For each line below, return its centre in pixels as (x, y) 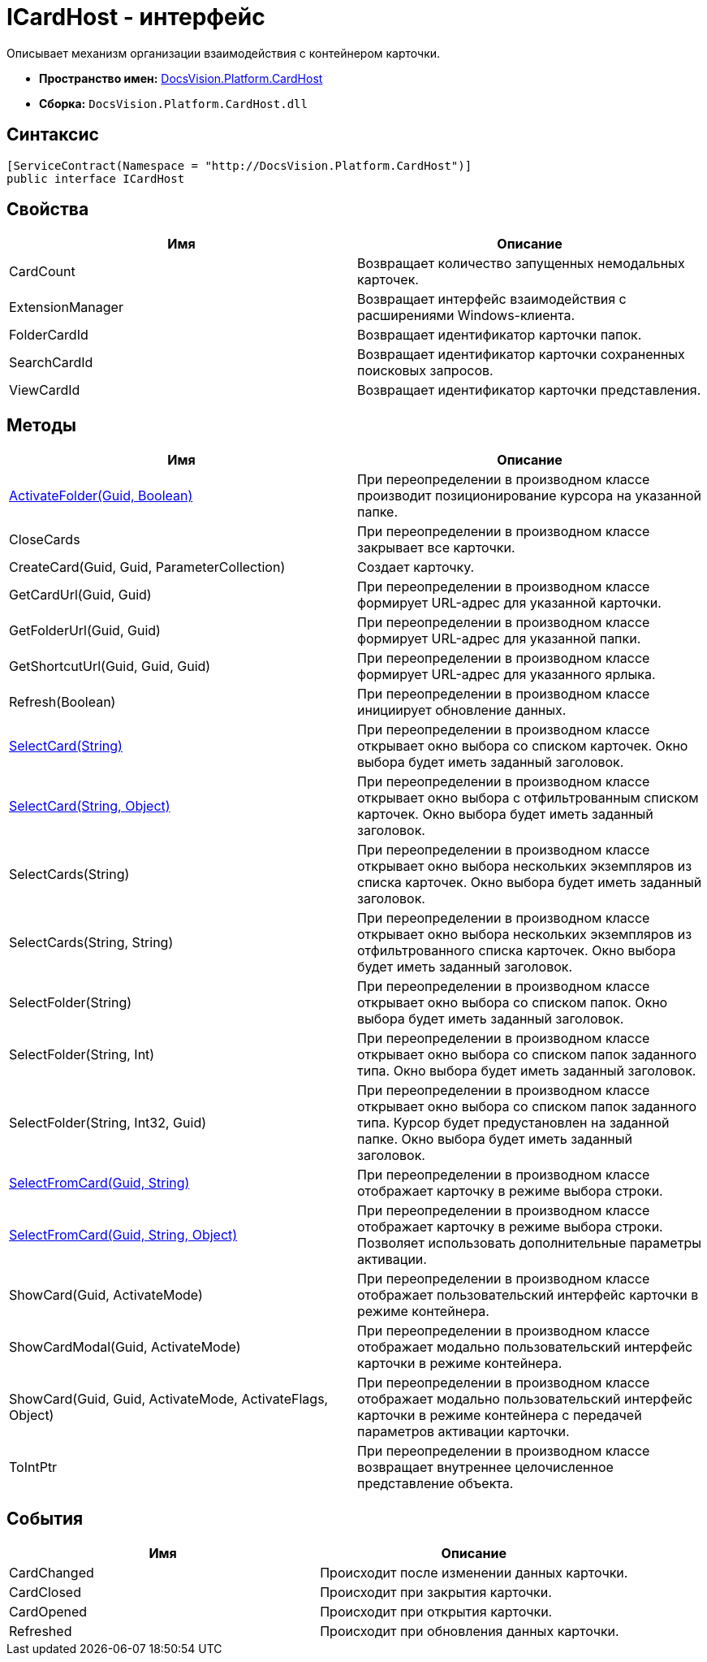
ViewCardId (45, 390)
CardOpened (48, 1612)
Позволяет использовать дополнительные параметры (529, 1243)
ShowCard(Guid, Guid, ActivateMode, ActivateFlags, (169, 1399)
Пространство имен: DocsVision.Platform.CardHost (181, 78)
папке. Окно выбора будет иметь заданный (495, 1139)
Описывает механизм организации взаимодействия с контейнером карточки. (224, 53)
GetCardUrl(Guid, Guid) (80, 595)
